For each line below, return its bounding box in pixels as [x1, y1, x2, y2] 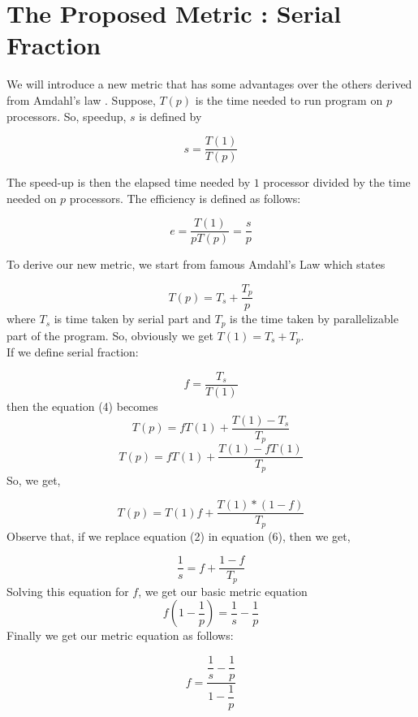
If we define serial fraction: [6, 343, 139, 361]
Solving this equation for [6, 582, 129, 599]
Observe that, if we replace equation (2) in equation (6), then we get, [6, 527, 351, 544]
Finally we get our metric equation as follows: [6, 627, 234, 644]
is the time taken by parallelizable [230, 310, 399, 327]
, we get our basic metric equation [138, 582, 308, 599]
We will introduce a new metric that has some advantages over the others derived [6, 76, 412, 93]
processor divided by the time [263, 174, 411, 191]
